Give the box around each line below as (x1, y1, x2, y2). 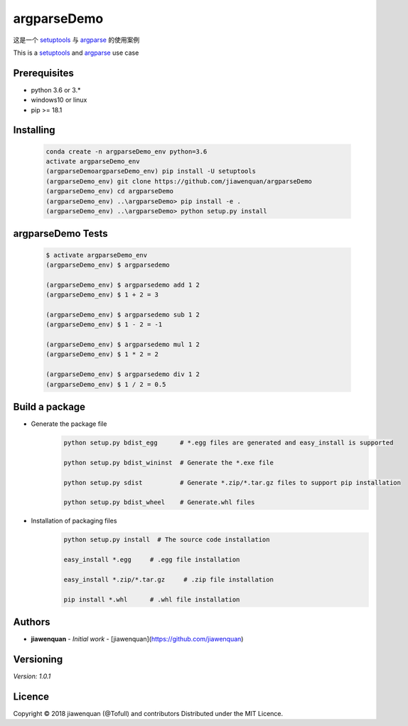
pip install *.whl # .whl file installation (63, 595, 240, 604)
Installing (13, 124, 56, 137)
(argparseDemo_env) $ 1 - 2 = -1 (45, 321, 163, 329)
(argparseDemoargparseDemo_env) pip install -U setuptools (45, 167, 256, 176)
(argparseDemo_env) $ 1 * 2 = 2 (45, 351, 159, 358)
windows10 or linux (31, 96, 87, 105)
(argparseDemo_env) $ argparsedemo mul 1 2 (45, 341, 200, 348)
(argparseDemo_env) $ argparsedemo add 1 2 (45, 281, 200, 289)
